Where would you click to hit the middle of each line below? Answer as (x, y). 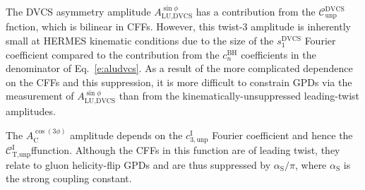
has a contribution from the (256, 11)
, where (311, 164)
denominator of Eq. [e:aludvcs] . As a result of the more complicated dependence (179, 68)
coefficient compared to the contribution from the (113, 54)
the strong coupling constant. (69, 178)
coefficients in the (279, 54)
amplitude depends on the (126, 135)
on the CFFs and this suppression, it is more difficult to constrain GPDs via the (179, 82)
